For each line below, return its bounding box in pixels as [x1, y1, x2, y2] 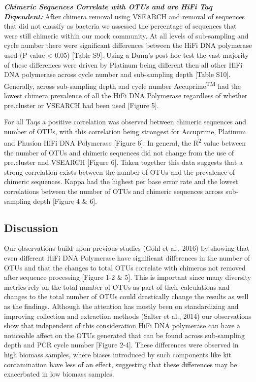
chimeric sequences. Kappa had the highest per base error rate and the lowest [4, 176, 238, 187]
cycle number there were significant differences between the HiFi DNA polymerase [4, 40, 252, 50]
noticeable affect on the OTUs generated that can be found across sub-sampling [4, 330, 245, 340]
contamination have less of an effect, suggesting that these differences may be [4, 359, 237, 369]
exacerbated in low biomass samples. [4, 369, 114, 379]
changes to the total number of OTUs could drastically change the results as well [4, 291, 249, 302]
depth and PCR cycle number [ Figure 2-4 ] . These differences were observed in [4, 340, 239, 350]
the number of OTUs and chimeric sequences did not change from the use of [4, 147, 234, 157]
